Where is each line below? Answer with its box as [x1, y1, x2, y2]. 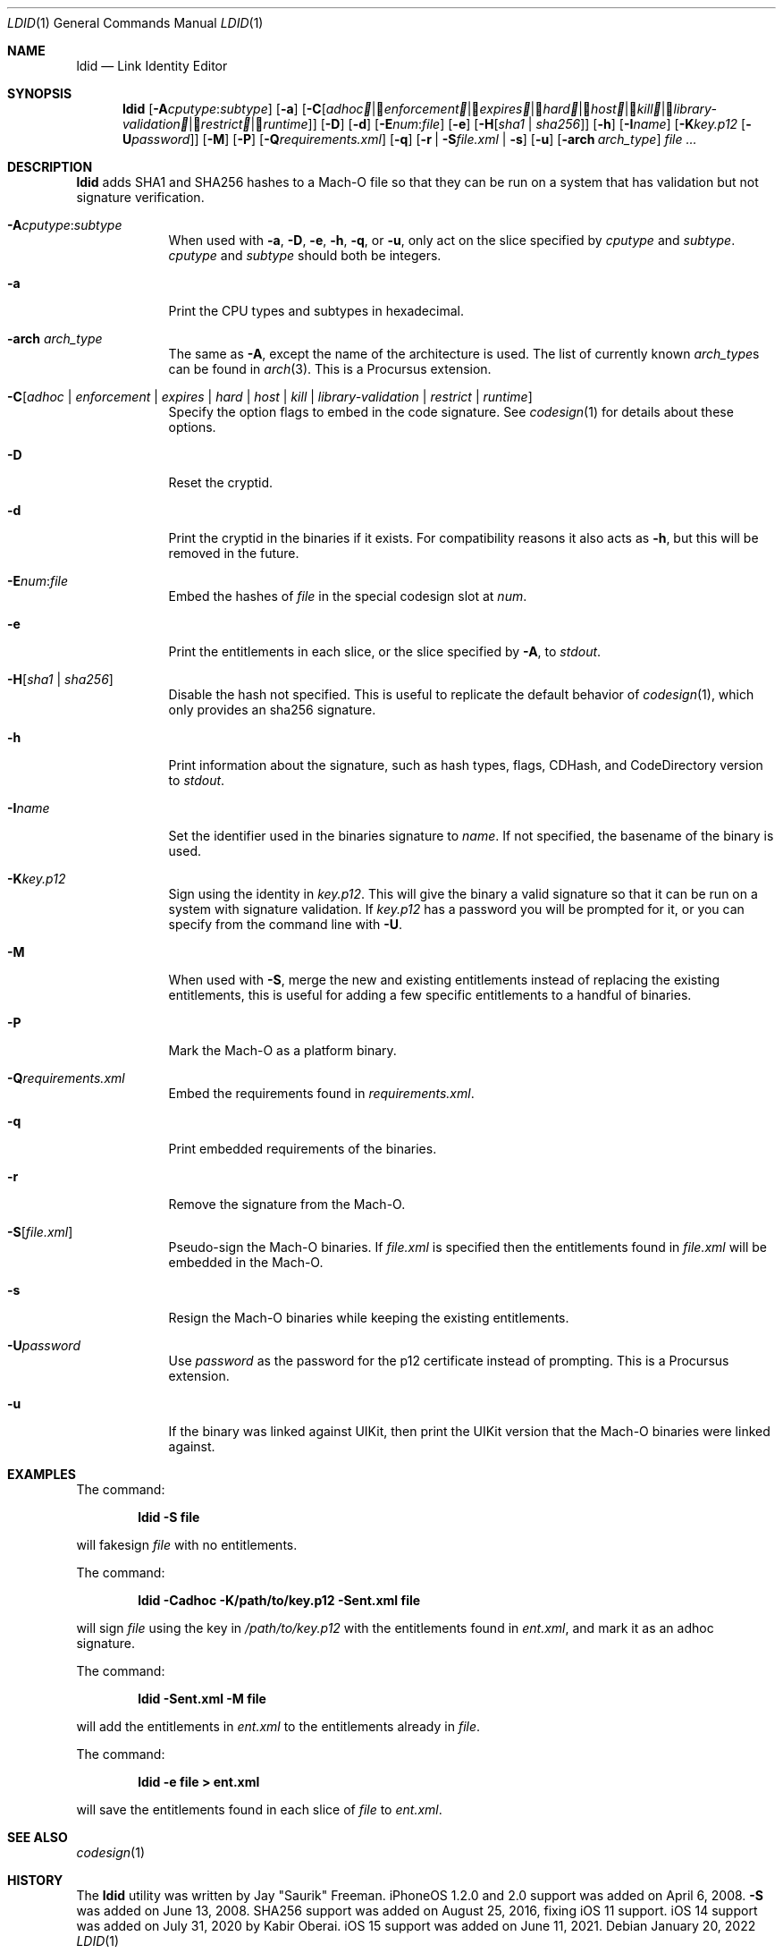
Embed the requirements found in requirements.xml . [168, 1086, 475, 1101]
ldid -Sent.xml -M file [138, 1691, 266, 1706]
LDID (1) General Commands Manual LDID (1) [7, 15, 264, 30]
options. [168, 419, 216, 435]
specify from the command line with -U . [168, 917, 403, 932]
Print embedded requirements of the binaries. [168, 1141, 437, 1156]
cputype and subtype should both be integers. [168, 248, 442, 263]
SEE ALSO [7, 1830, 68, 1845]
